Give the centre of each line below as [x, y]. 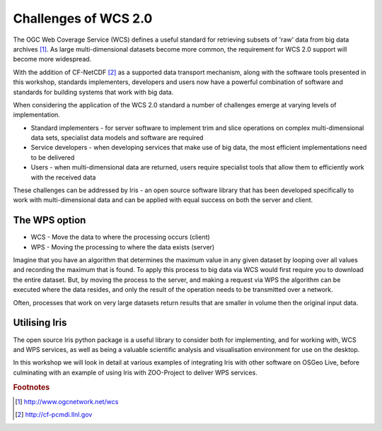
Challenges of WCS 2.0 [83, 18]
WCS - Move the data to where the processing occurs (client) [120, 237]
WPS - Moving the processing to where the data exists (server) [123, 247]
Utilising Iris [40, 323]
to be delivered [53, 157]
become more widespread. [52, 59]
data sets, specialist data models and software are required [117, 138]
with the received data [63, 177]
